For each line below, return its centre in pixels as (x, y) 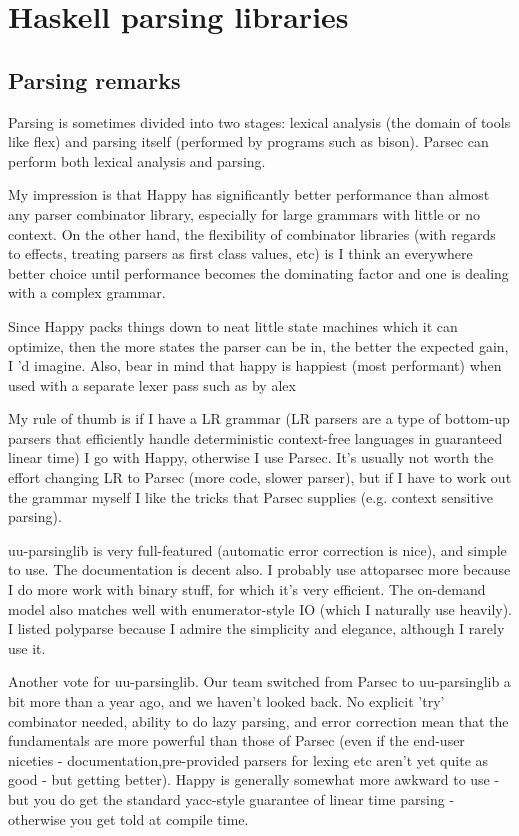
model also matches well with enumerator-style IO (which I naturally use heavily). (260, 608)
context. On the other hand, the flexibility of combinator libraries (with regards (252, 233)
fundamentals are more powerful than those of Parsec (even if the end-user (236, 740)
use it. (27, 647)
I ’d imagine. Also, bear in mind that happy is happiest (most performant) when (255, 365)
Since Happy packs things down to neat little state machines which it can (233, 325)
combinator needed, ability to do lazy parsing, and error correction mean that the (258, 720)
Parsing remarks (94, 79)
